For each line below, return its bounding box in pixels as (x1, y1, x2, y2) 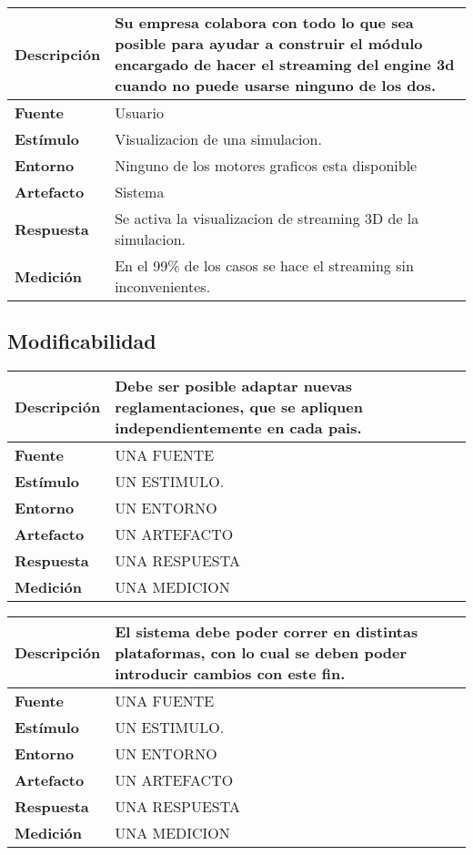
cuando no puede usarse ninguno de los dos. (115, 75, 437, 96)
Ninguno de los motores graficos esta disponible (115, 155, 418, 176)
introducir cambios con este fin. (115, 663, 346, 685)
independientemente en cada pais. (115, 417, 362, 439)
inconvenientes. (115, 276, 211, 297)
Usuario (115, 102, 165, 123)
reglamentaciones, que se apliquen (115, 396, 363, 418)
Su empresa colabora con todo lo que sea (115, 12, 414, 33)
